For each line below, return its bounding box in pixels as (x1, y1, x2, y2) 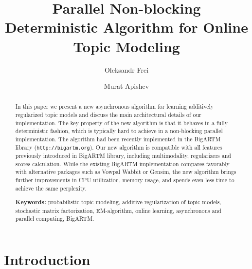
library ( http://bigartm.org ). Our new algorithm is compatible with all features (15, 143, 222, 151)
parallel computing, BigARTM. (15, 214, 94, 223)
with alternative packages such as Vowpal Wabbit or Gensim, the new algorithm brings (15, 168, 236, 176)
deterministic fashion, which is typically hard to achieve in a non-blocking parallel (15, 127, 223, 135)
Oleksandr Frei (104, 64, 149, 75)
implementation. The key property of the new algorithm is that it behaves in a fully (15, 118, 228, 127)
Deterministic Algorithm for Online (5, 17, 248, 37)
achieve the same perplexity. (15, 184, 87, 192)
